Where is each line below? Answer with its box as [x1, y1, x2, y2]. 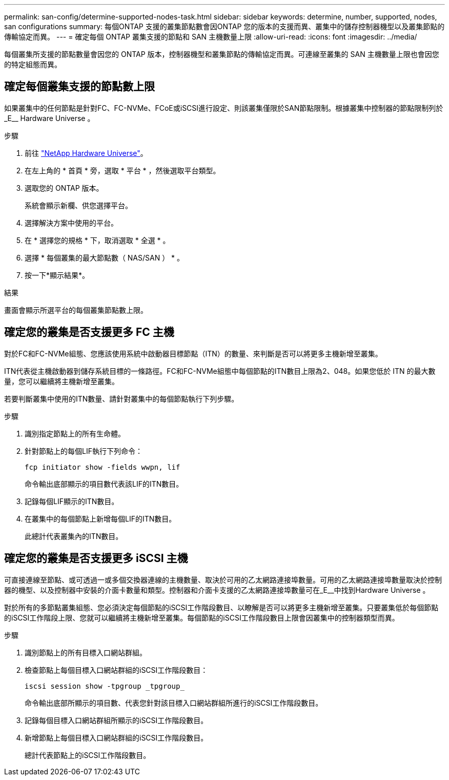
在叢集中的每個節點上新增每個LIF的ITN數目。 [25, 514, 176, 523]
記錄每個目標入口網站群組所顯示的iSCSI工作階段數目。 [25, 715, 208, 725]
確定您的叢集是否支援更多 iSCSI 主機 [4, 552, 188, 565]
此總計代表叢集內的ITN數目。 [25, 531, 123, 541]
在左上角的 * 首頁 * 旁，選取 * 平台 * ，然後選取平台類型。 [25, 166, 220, 175]
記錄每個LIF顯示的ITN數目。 [25, 496, 119, 506]
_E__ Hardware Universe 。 [4, 113, 95, 123]
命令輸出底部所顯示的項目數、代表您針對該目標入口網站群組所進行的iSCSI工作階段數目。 [25, 698, 323, 707]
